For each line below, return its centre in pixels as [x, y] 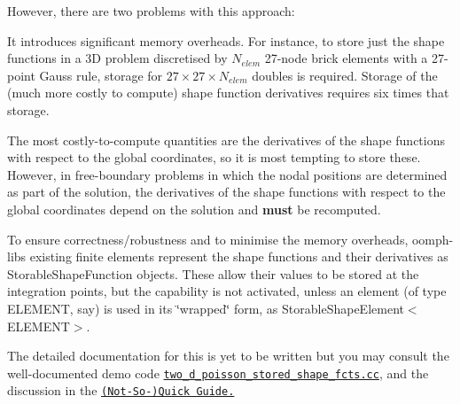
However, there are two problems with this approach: [151, 11]
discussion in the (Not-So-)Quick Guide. [121, 390]
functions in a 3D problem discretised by [117, 58]
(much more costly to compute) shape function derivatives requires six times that [228, 93]
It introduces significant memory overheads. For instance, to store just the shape [226, 40]
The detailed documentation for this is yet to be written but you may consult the [228, 356]
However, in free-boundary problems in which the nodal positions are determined [227, 174]
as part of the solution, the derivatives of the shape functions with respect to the [226, 192]
